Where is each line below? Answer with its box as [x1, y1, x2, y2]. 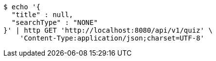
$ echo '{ [3, 3, 40, 11]
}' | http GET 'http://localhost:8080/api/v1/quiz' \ [3, 26, 213, 34]
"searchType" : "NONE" [11, 19, 98, 26]
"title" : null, [11, 11, 73, 19]
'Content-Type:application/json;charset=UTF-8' [19, 34, 205, 42]
